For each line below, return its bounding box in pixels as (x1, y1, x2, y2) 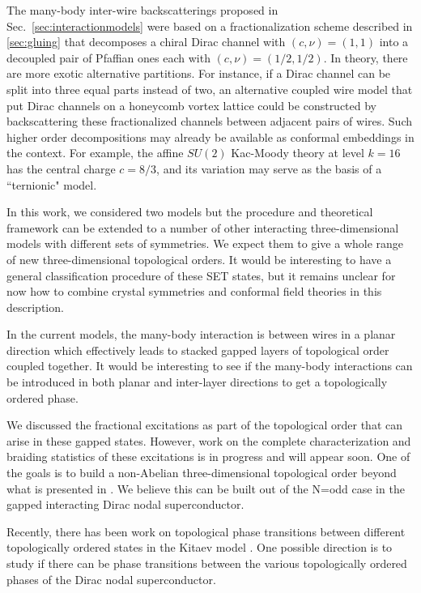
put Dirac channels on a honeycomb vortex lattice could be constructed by (6, 96, 377, 113)
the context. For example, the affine (6, 144, 184, 161)
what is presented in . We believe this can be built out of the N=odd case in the (6, 480, 405, 497)
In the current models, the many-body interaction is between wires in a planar (6, 326, 396, 343)
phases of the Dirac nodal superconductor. (6, 570, 216, 587)
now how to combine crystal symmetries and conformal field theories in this (6, 283, 382, 300)
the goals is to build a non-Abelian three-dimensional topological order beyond (6, 464, 397, 481)
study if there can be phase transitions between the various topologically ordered (6, 555, 407, 571)
